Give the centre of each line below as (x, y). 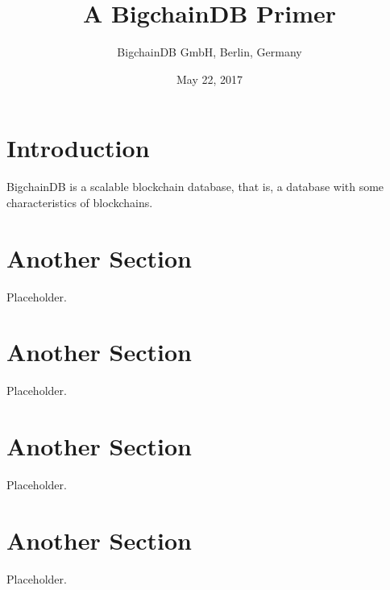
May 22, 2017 (210, 79)
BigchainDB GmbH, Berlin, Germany (210, 52)
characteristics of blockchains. (80, 202)
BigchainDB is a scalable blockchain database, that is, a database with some (195, 187)
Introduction (78, 148)
